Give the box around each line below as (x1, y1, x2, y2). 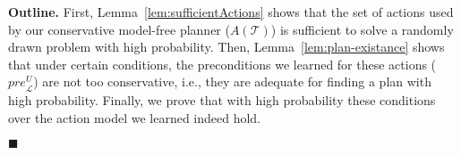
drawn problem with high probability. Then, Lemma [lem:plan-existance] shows (8, 37, 445, 56)
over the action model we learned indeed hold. (8, 108, 261, 126)
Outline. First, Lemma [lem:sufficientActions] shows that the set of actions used (8, 3, 454, 20)
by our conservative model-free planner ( (8, 20, 230, 38)
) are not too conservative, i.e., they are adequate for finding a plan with (33, 72, 431, 91)
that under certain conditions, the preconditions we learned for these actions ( (8, 54, 437, 73)
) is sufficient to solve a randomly (270, 20, 454, 38)
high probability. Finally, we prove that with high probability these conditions (8, 91, 436, 110)
